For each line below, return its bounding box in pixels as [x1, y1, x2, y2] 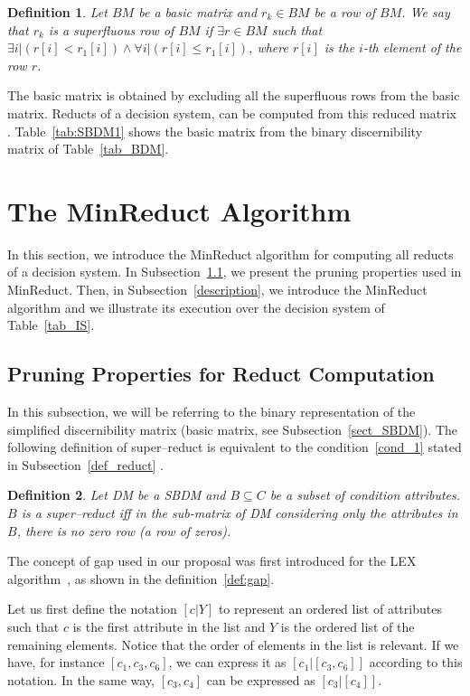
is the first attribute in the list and [72, 616, 266, 635]
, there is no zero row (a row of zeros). [16, 521, 231, 540]
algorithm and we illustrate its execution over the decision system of [7, 297, 385, 316]
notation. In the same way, [7, 670, 155, 689]
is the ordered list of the [280, 616, 415, 635]
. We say [401, 3, 450, 21]
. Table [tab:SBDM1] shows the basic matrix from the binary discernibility [7, 121, 423, 140]
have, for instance [7, 653, 105, 672]
